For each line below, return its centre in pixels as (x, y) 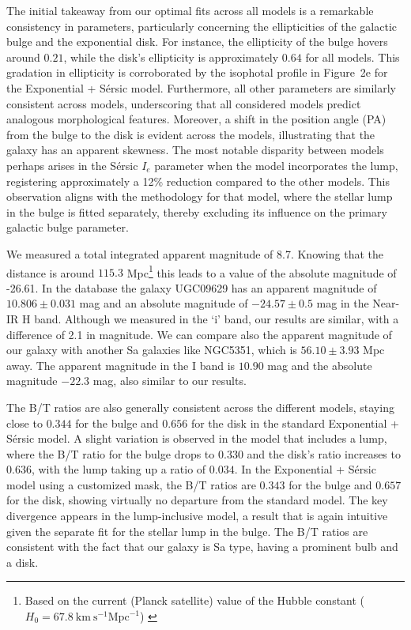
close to (25, 423)
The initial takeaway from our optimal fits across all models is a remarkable (190, 10)
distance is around (51, 272)
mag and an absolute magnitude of (164, 303)
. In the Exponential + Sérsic (305, 469)
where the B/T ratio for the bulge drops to (111, 453)
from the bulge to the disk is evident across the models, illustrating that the (191, 134)
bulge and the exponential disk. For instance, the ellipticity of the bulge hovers (197, 41)
